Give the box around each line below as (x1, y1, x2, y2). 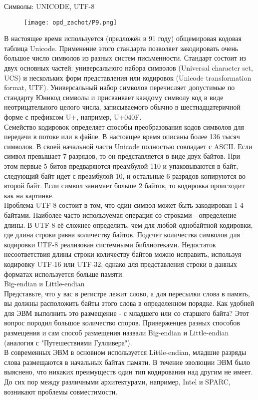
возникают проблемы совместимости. (4, 386, 118, 396)
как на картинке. (4, 190, 54, 200)
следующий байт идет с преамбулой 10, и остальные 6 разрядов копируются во (4, 170, 246, 181)
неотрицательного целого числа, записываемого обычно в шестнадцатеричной (4, 102, 241, 112)
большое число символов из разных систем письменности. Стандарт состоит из (4, 53, 246, 63)
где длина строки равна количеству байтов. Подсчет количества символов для (4, 229, 240, 240)
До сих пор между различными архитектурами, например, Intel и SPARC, (4, 376, 231, 387)
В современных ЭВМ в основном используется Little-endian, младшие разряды (4, 347, 247, 357)
